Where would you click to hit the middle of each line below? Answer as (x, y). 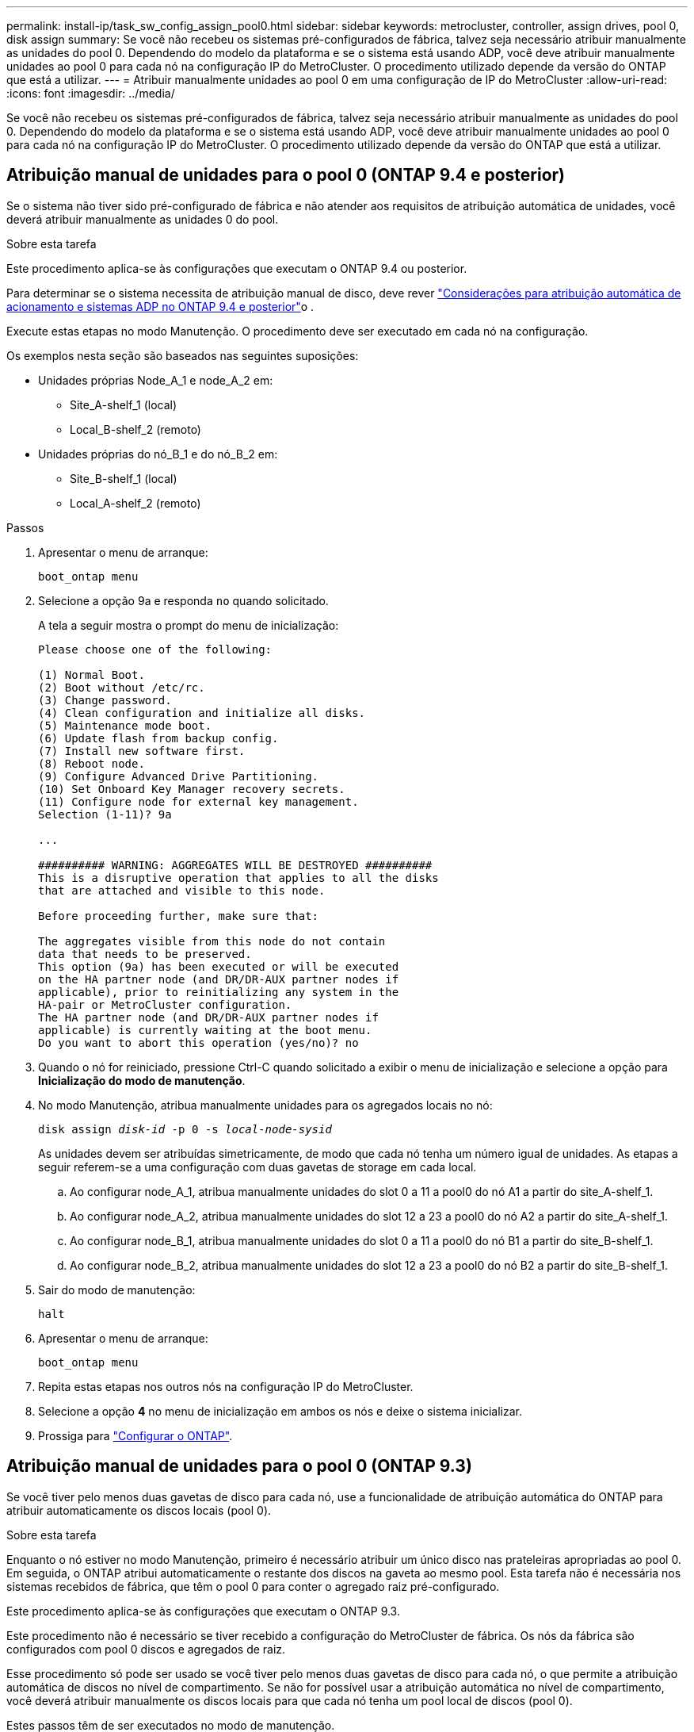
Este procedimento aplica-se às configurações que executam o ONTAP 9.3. (203, 1611)
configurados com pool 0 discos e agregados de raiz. (146, 1649)
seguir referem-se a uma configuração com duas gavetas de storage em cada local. (257, 1167)
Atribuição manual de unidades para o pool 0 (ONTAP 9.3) (239, 1466)
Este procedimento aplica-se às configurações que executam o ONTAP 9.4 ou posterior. (237, 268)
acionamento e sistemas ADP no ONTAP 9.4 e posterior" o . (160, 306)
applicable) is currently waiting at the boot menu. (205, 1030)
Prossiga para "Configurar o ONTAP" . (135, 1435)
